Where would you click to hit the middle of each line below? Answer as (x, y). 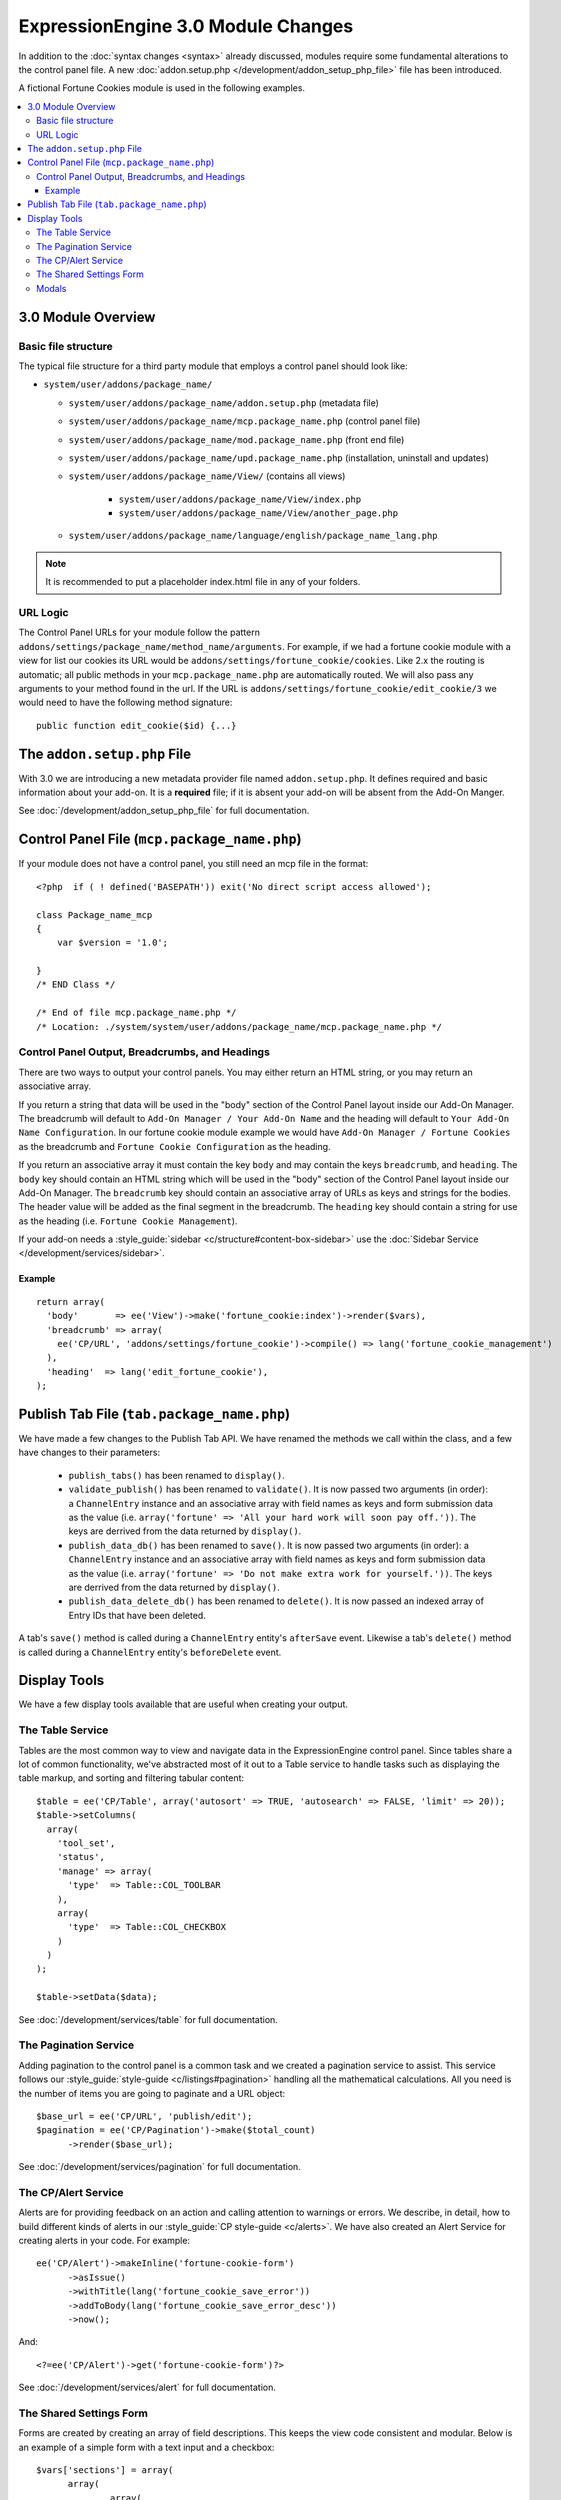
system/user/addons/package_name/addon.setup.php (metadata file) (224, 402)
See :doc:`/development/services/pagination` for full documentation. (160, 2167)
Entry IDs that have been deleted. (137, 1615)
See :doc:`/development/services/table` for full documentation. (148, 2019)
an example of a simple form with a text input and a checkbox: (146, 2447)
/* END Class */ (76, 984)
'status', (80, 1857)
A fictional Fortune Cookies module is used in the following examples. (161, 88)
